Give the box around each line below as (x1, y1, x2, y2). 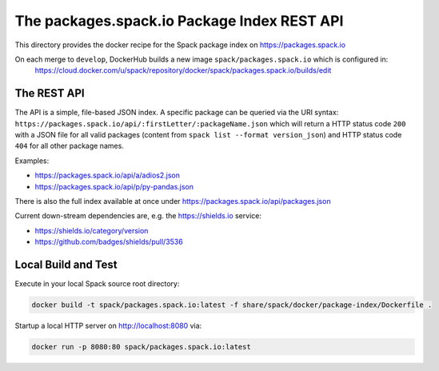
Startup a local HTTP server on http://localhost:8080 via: (14, 321, 202, 331)
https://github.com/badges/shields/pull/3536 (34, 237, 183, 247)
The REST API (14, 86, 85, 100)
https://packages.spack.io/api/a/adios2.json (34, 170, 180, 180)
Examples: (14, 156, 50, 166)
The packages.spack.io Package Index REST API (14, 12, 344, 30)
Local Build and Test (14, 257, 118, 271)
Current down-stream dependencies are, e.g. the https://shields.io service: (14, 211, 261, 221)
